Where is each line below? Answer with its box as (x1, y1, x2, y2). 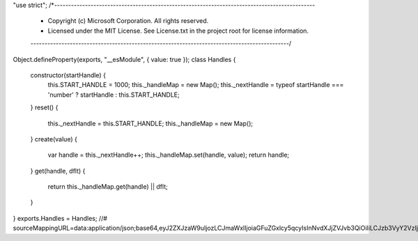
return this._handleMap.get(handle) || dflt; (47, 182, 169, 191)
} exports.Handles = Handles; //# (13, 214, 108, 222)
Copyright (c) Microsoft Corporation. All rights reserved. (47, 17, 209, 25)
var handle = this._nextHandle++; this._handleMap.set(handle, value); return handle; (47, 150, 290, 160)
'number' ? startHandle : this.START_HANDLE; (47, 91, 180, 99)
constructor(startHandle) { (30, 70, 106, 79)
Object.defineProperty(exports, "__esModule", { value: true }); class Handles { (13, 55, 236, 63)
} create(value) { (30, 134, 78, 143)
